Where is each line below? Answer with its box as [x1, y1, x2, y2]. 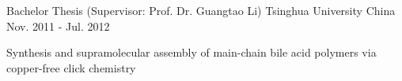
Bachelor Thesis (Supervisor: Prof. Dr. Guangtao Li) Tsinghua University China [6, 2, 396, 18]
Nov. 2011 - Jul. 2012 [6, 17, 110, 34]
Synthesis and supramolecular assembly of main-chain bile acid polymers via [6, 44, 377, 61]
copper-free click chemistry [6, 59, 136, 75]
